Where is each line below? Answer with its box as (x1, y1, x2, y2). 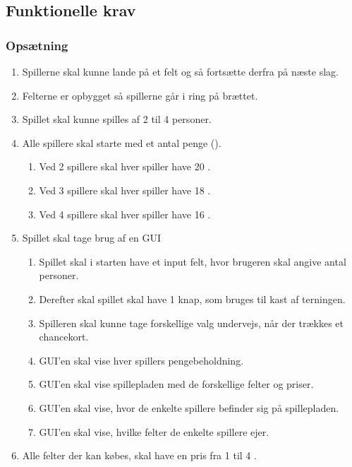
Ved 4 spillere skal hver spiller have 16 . (39, 206, 211, 221)
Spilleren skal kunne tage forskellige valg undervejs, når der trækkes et (39, 315, 344, 330)
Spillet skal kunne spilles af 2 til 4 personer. (22, 112, 212, 126)
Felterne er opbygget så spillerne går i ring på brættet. (22, 88, 258, 102)
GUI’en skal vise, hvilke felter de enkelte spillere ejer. (39, 424, 269, 439)
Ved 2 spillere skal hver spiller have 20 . (39, 159, 211, 174)
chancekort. (39, 329, 89, 344)
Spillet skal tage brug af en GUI (22, 230, 162, 245)
